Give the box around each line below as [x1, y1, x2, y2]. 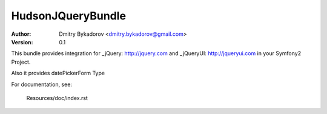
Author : [11, 30, 31, 38]
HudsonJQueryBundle [11, 9, 127, 22]
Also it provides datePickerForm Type [11, 70, 105, 77]
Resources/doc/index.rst [26, 94, 88, 101]
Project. [11, 58, 31, 65]
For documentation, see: [11, 81, 73, 88]
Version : [11, 38, 33, 45]
